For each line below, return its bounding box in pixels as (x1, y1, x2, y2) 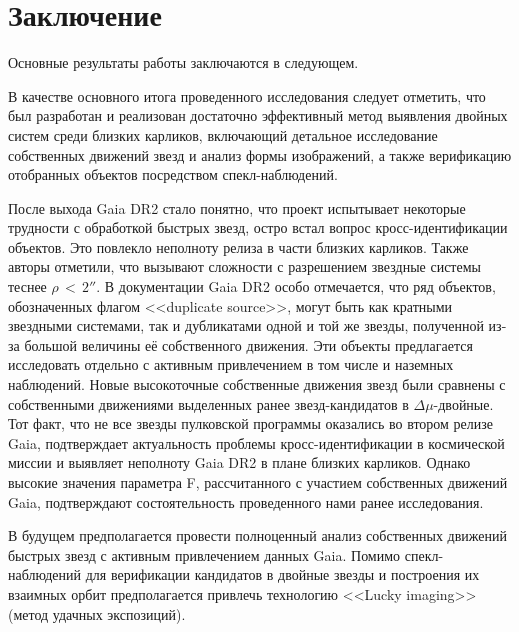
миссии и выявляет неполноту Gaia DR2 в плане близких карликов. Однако (8, 452, 471, 473)
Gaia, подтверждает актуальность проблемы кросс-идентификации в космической (8, 432, 505, 453)
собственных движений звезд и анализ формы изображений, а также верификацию (8, 144, 512, 165)
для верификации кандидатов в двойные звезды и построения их (85, 564, 480, 585)
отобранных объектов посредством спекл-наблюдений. (8, 164, 338, 185)
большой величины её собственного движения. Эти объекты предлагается (24, 334, 473, 355)
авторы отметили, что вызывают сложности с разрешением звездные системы (8, 256, 481, 277)
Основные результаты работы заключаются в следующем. (8, 52, 359, 73)
